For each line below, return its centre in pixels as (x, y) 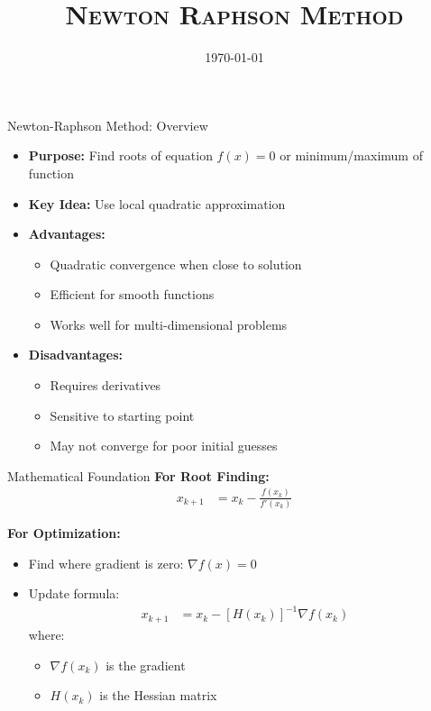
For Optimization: (64, 533)
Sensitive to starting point (122, 415)
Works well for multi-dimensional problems (169, 324)
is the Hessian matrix (158, 695)
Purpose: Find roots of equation (120, 155)
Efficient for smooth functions (132, 294)
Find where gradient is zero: (106, 563)
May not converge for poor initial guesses (164, 446)
